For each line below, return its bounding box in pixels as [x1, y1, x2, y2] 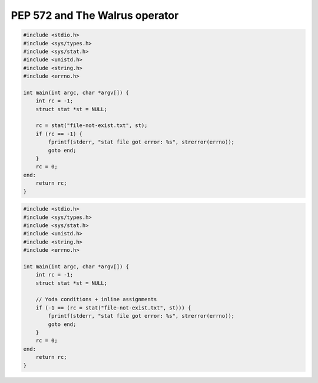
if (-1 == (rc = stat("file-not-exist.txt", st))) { [35, 304, 191, 311]
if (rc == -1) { [35, 130, 82, 137]
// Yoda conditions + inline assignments [35, 296, 157, 303]
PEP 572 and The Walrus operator [11, 9, 179, 22]
